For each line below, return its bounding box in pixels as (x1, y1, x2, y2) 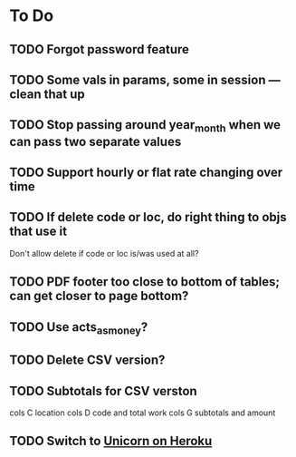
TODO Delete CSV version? (9, 353, 166, 368)
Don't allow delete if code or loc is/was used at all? (9, 248, 199, 258)
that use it (9, 224, 68, 239)
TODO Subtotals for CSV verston (9, 383, 197, 399)
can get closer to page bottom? (9, 288, 189, 304)
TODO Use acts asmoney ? (9, 319, 148, 336)
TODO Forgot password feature (9, 42, 190, 57)
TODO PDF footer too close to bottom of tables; (9, 274, 281, 290)
